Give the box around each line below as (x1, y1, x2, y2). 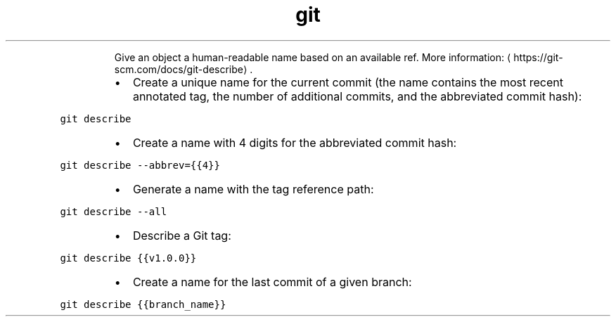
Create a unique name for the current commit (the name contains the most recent (132, 75, 563, 89)
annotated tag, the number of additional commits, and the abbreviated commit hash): (132, 89, 582, 103)
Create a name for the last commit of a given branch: (132, 274, 412, 289)
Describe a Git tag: (132, 228, 231, 243)
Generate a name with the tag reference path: (132, 181, 374, 196)
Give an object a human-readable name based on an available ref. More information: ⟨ (114, 51, 511, 63)
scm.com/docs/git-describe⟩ (114, 63, 248, 75)
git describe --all (60, 205, 167, 217)
